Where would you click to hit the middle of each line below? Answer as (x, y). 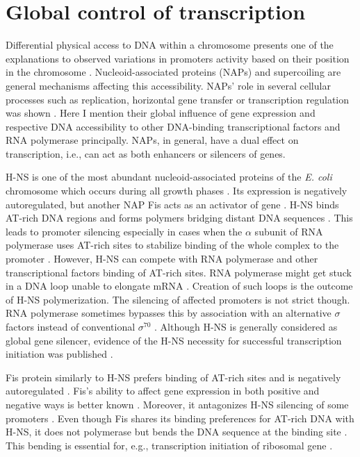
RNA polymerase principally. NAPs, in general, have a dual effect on (152, 140)
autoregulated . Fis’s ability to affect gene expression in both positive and (163, 391)
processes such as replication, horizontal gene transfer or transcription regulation (178, 99)
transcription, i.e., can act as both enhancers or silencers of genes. (146, 153)
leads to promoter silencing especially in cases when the (124, 231)
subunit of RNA (289, 231)
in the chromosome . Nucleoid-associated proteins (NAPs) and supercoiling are (173, 72)
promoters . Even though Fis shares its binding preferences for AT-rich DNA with (180, 418)
